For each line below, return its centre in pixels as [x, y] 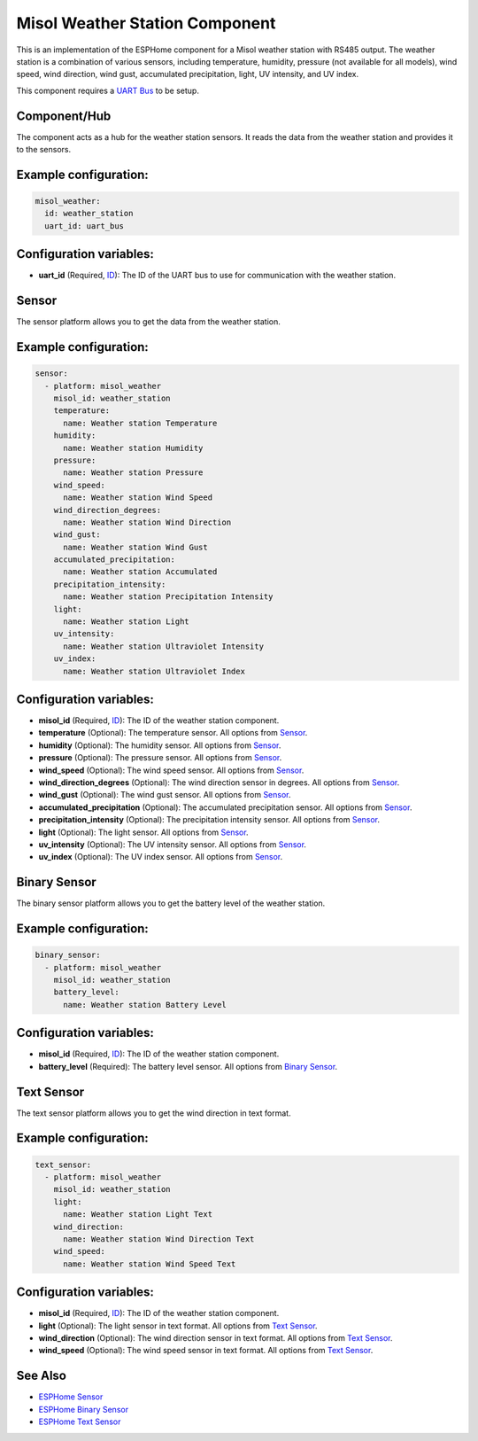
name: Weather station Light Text [138, 1215]
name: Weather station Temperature [140, 423]
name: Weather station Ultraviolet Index [154, 671]
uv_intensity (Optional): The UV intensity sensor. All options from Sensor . [173, 844]
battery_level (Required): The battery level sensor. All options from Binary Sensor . [188, 1066]
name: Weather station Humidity [133, 448]
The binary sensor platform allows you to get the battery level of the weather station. [171, 903]
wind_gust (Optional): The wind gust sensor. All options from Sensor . [165, 795]
